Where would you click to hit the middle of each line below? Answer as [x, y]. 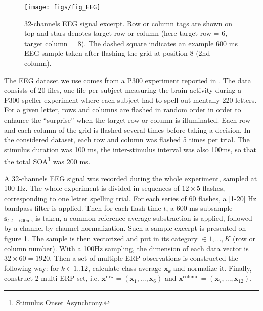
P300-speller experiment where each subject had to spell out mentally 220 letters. [130, 100]
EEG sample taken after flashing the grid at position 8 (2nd [117, 53]
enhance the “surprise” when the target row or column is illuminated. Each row [127, 120]
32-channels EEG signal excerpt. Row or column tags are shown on [128, 23]
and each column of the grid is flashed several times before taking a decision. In [127, 129]
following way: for [32, 268]
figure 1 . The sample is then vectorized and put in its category [101, 238]
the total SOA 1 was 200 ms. [47, 161]
